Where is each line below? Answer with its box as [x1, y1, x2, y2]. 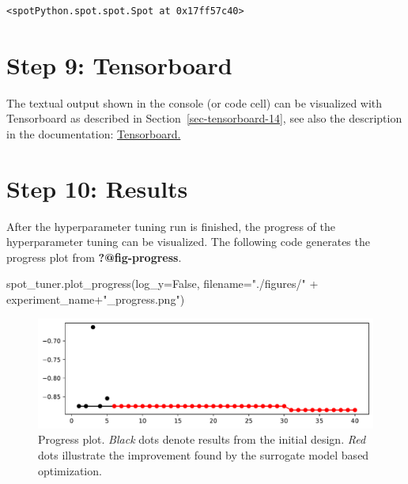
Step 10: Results [6, 172, 188, 204]
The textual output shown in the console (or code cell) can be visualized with [6, 94, 383, 111]
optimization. [38, 462, 102, 478]
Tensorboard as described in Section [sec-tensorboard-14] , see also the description [6, 110, 402, 127]
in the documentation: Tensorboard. [6, 125, 181, 142]
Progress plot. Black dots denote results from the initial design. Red [38, 431, 366, 448]
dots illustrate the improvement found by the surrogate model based [38, 446, 369, 463]
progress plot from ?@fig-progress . [6, 248, 182, 265]
